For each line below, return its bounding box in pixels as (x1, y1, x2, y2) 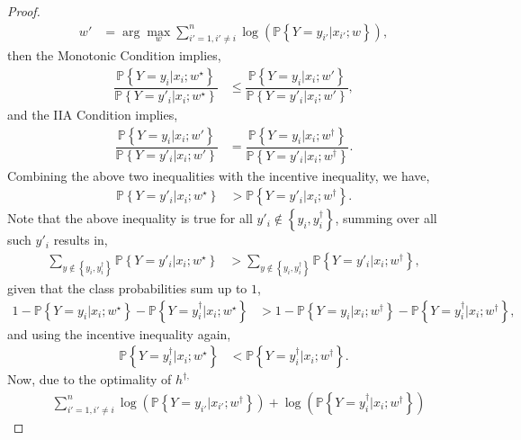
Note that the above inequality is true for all (7, 209, 253, 228)
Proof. (7, 2, 40, 20)
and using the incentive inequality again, (7, 324, 231, 343)
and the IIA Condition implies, (7, 105, 178, 124)
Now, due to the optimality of (7, 370, 172, 389)
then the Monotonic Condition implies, (7, 46, 221, 65)
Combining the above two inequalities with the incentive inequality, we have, (7, 166, 430, 184)
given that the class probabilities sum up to (7, 279, 247, 298)
